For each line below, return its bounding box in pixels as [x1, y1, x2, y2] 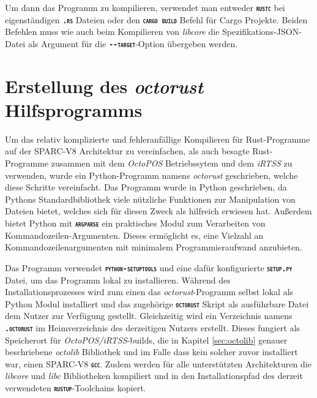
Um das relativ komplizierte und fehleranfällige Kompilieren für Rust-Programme [5, 132, 310, 145]
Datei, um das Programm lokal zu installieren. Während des [5, 273, 231, 286]
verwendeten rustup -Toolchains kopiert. [5, 381, 146, 394]
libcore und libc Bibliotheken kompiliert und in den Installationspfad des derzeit [5, 369, 303, 382]
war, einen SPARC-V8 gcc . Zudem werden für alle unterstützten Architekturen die [5, 357, 311, 370]
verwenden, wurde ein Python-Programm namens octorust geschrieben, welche [5, 168, 298, 181]
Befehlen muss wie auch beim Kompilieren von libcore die [5, 25, 220, 38]
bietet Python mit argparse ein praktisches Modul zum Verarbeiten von [5, 217, 266, 230]
